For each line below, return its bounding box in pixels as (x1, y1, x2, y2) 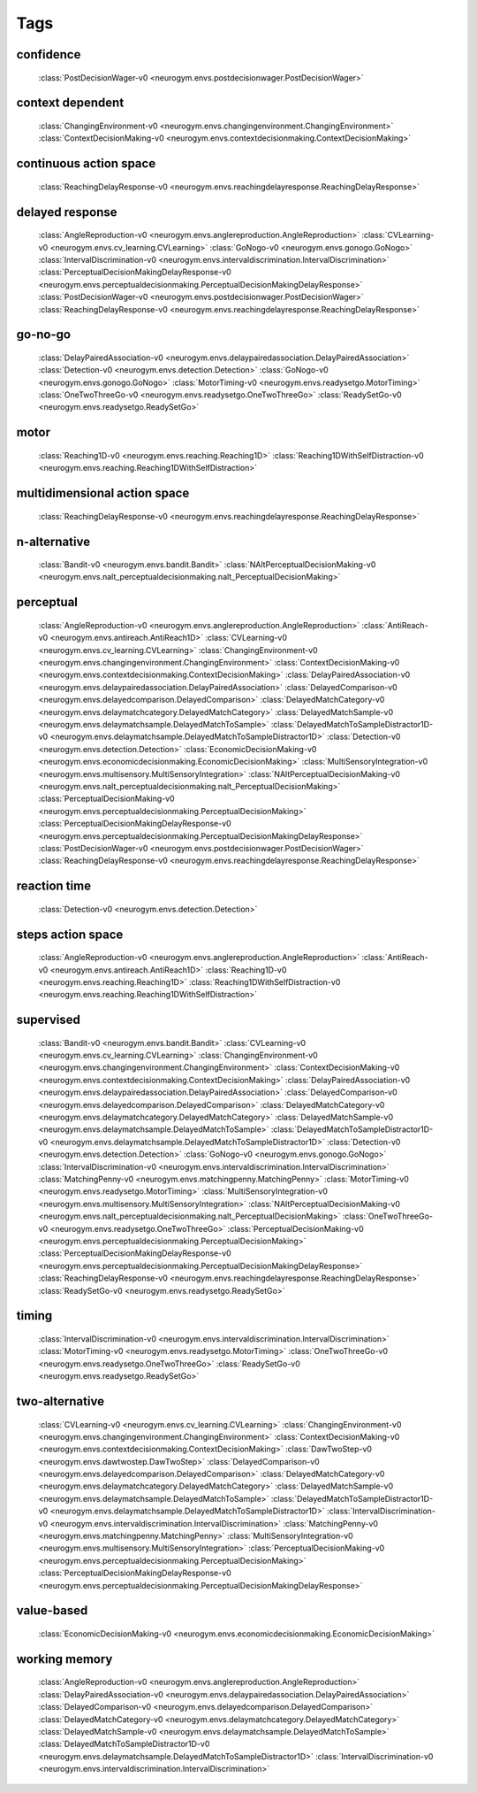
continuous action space (16, 156, 156, 172)
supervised (16, 1012, 81, 1027)
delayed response (16, 204, 118, 219)
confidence (16, 47, 81, 62)
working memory (16, 1651, 113, 1666)
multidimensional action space (16, 486, 190, 501)
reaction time (16, 879, 92, 894)
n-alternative (16, 534, 91, 549)
